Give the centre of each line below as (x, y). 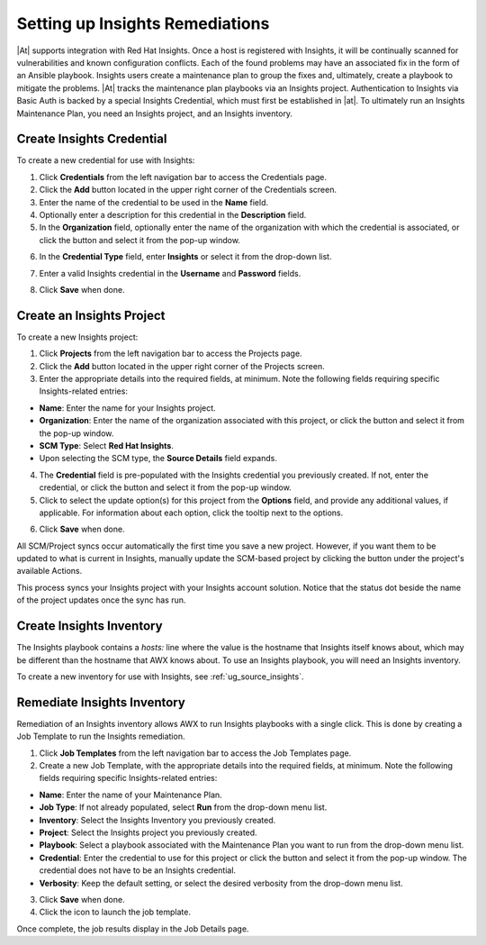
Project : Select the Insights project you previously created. (148, 832)
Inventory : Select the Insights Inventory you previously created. (157, 820)
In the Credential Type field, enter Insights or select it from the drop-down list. (185, 257)
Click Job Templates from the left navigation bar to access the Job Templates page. (195, 753)
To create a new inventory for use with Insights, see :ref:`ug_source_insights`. (160, 677)
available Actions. (49, 571)
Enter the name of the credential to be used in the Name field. (154, 202)
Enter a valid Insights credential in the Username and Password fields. (170, 273)
